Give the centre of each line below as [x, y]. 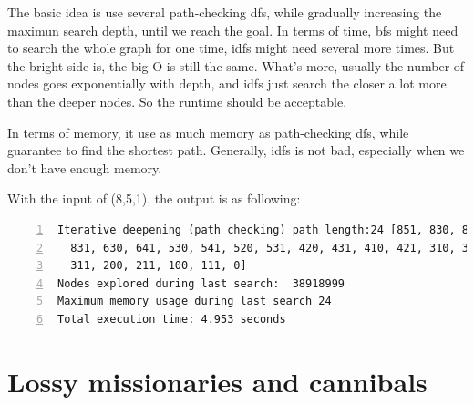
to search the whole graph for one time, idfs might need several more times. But [231, 48]
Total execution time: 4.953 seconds [172, 319]
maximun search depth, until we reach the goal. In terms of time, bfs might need [233, 30]
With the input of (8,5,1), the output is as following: [154, 198]
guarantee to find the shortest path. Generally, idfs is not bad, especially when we [236, 150]
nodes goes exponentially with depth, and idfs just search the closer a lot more [227, 83]
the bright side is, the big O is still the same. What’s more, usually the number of [236, 65]
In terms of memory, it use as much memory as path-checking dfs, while [208, 132]
